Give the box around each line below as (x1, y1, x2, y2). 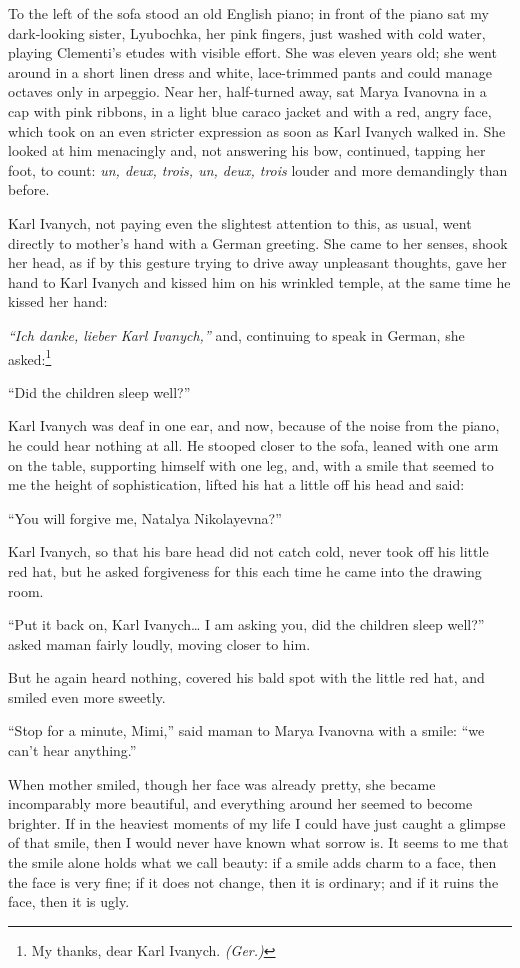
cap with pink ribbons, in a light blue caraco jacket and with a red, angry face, (8, 100, 492, 121)
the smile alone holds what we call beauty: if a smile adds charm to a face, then (8, 852, 497, 873)
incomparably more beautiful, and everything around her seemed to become (8, 793, 473, 814)
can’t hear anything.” (8, 740, 137, 761)
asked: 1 (8, 345, 52, 369)
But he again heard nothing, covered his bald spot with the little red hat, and (8, 667, 485, 688)
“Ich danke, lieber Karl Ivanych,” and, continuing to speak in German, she (8, 324, 465, 345)
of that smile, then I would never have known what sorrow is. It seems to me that (8, 832, 509, 853)
